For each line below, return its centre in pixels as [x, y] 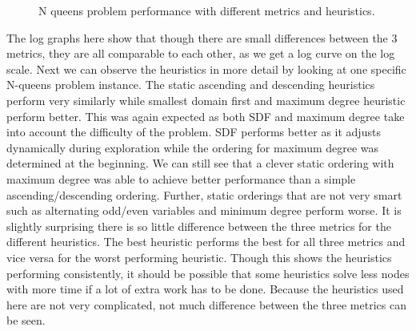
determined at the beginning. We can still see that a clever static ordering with [200, 163]
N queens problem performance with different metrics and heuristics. [207, 10]
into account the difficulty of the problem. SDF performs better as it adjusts [194, 132]
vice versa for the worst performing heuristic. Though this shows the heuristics [199, 257]
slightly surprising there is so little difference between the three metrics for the [199, 226]
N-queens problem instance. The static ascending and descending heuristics [191, 85]
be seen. [26, 320]
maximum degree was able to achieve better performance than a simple [181, 178]
